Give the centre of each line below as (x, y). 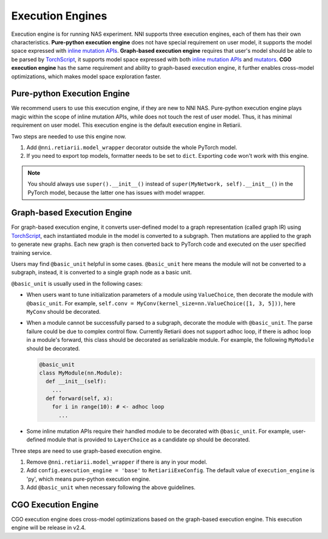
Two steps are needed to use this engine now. (69, 136)
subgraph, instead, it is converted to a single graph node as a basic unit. (101, 273)
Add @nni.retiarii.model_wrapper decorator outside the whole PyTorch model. (132, 147)
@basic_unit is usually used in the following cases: (77, 283)
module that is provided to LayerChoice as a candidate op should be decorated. (149, 439)
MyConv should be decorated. (63, 311)
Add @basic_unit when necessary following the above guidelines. (111, 487)
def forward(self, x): (80, 398)
